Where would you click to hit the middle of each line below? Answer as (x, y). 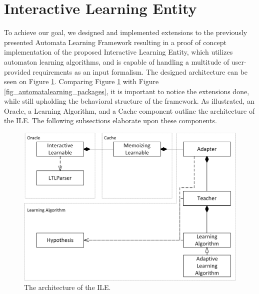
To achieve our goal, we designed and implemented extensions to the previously (126, 32)
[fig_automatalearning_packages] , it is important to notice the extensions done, (127, 91)
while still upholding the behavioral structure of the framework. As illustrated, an (129, 101)
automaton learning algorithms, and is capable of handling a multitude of (117, 61)
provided (17, 71)
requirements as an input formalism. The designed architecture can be (140, 71)
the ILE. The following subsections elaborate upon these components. (110, 120)
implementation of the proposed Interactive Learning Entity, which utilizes (118, 52)
